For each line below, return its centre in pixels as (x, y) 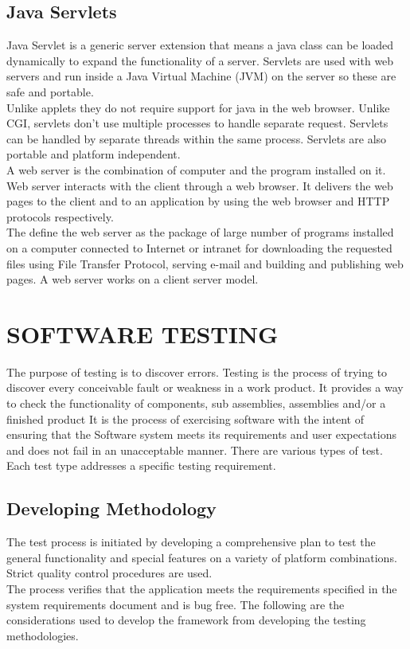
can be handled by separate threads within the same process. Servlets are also (197, 138)
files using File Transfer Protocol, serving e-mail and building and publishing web (205, 263)
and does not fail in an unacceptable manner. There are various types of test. (195, 450)
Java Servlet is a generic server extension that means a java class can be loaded (200, 45)
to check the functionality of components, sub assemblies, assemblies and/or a (196, 403)
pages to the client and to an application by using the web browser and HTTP (198, 201)
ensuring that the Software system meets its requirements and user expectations (201, 434)
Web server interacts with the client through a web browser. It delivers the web (200, 185)
